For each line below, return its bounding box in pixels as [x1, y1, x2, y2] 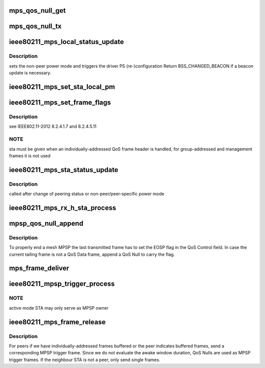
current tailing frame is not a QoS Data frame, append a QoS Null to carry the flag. [9, 251, 175, 257]
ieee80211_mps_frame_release [9, 318, 106, 326]
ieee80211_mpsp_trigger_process [9, 280, 115, 288]
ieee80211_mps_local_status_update [9, 38, 124, 46]
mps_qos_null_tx [9, 22, 62, 30]
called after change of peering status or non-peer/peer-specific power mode [9, 191, 164, 197]
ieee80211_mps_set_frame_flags [9, 98, 111, 107]
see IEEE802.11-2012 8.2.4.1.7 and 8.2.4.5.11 [9, 123, 97, 129]
